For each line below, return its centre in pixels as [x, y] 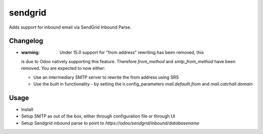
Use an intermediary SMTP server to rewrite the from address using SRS [106, 77]
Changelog [26, 41]
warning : [30, 52]
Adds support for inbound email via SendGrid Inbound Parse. [70, 27]
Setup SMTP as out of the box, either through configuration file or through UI [98, 116]
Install [27, 109]
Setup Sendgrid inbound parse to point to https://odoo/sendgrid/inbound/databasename [110, 123]
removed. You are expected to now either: [63, 68]
